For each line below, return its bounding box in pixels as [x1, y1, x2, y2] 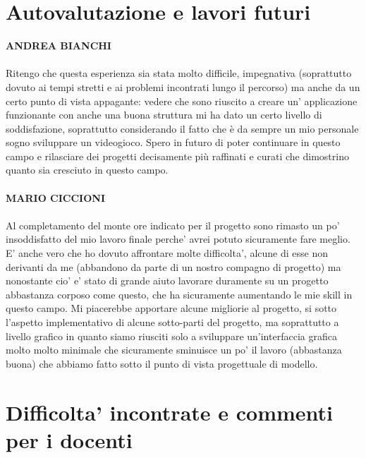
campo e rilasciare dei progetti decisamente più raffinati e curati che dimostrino [6, 148, 349, 163]
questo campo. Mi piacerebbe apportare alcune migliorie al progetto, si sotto [6, 301, 337, 315]
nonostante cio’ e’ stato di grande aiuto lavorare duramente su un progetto [6, 273, 329, 288]
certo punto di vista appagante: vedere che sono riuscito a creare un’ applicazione [6, 93, 358, 108]
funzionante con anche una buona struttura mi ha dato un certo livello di [6, 107, 322, 122]
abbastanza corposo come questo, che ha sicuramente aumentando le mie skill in [6, 287, 353, 301]
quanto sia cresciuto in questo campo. [6, 162, 169, 177]
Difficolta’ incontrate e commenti [6, 397, 334, 426]
